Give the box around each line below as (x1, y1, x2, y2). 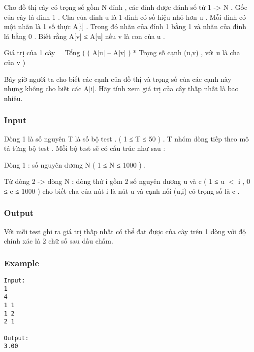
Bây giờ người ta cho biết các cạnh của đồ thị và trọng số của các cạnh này (4, 73, 231, 84)
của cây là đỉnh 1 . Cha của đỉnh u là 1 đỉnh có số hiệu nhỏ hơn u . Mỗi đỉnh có (4, 11, 246, 22)
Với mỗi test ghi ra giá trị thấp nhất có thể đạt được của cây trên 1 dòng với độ (4, 226, 246, 236)
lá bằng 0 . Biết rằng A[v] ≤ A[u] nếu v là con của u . (4, 31, 165, 41)
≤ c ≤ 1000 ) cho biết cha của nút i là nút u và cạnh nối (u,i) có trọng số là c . (4, 185, 240, 196)
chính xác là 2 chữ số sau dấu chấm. (4, 236, 113, 246)
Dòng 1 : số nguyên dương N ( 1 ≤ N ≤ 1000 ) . (4, 159, 146, 170)
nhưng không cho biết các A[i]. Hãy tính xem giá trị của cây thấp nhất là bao (4, 83, 239, 94)
